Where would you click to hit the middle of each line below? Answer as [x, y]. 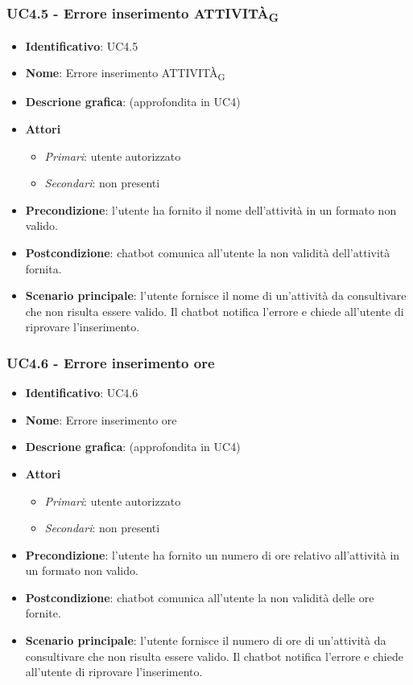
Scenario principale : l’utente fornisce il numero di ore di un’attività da [206, 640]
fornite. [43, 613]
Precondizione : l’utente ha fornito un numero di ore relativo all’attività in [213, 554]
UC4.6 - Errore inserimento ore [111, 362]
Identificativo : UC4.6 [82, 393]
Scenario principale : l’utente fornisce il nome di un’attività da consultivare [216, 295]
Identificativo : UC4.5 [82, 45]
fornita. [43, 268]
